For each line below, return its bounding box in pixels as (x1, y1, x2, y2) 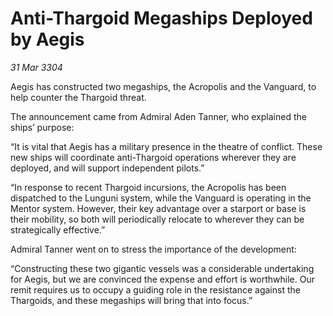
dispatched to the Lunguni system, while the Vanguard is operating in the (10, 192, 312, 204)
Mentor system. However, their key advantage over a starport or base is (10, 202, 307, 214)
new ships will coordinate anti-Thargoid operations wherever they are (10, 151, 297, 163)
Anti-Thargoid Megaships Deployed (10, 7, 313, 30)
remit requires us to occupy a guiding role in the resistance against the (10, 283, 301, 296)
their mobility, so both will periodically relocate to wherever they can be (10, 213, 305, 225)
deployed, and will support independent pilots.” (10, 162, 205, 174)
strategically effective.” (10, 223, 106, 236)
